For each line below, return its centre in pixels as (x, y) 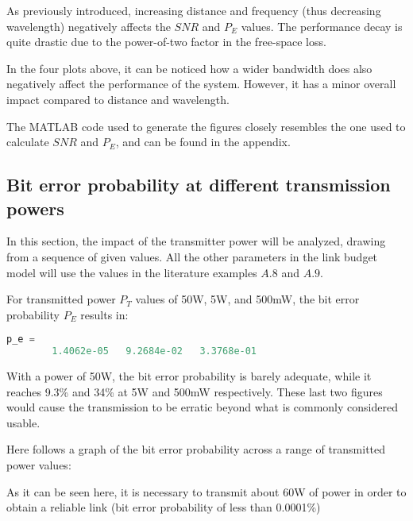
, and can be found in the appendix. (203, 142)
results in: (104, 314)
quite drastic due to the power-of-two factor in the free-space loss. (166, 42)
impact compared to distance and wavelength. (118, 99)
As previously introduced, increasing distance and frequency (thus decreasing (194, 10)
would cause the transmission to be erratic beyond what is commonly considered (202, 407)
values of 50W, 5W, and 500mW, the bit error (247, 299)
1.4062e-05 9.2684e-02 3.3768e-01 (154, 351)
